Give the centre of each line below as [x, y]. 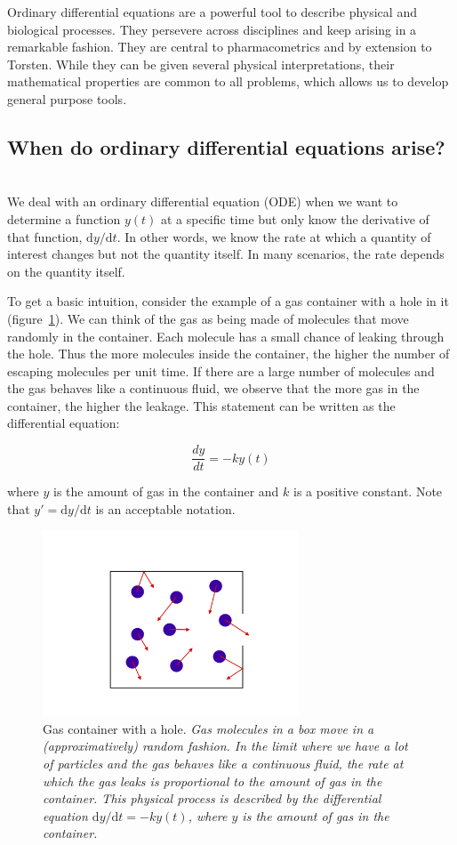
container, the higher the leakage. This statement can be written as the [201, 405]
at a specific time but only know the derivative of [295, 218]
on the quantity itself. [66, 271]
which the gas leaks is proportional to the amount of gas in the [212, 781]
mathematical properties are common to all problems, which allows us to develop [228, 81]
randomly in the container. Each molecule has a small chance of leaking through [226, 336]
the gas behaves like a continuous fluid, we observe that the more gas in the [213, 388]
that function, [45, 236]
